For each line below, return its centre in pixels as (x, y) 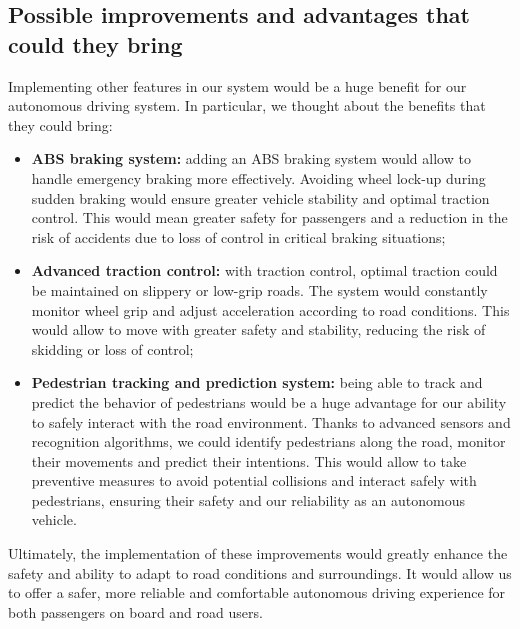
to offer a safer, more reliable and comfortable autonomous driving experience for (257, 592)
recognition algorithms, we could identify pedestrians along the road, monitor (268, 441)
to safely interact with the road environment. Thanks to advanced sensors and (271, 421)
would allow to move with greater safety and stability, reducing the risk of (258, 329)
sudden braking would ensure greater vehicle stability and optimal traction (260, 197)
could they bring (95, 43)
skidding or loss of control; (112, 348)
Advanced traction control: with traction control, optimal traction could (264, 270)
